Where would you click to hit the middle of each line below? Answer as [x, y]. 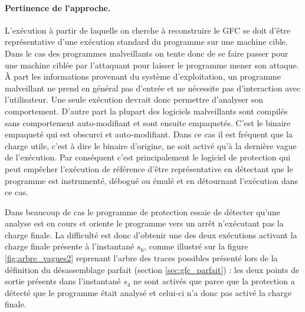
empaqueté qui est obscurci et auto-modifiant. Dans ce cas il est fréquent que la [149, 134]
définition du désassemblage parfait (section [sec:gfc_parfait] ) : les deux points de [152, 269]
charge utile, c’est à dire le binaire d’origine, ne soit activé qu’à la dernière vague [151, 145]
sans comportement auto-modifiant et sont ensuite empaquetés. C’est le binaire [148, 122]
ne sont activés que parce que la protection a [214, 281]
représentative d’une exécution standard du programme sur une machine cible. [146, 42]
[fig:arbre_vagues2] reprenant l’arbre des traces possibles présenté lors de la [141, 258]
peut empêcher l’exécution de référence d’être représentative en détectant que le [149, 168]
